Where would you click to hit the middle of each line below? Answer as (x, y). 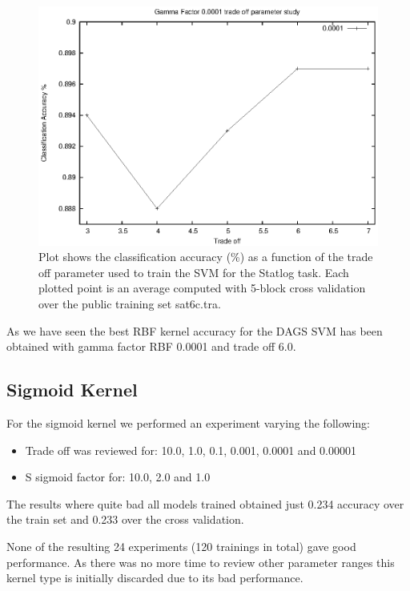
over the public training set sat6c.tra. (130, 304)
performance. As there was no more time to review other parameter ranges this (201, 562)
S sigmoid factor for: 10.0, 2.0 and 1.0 (118, 477)
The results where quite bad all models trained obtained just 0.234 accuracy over (205, 503)
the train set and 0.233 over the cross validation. (125, 519)
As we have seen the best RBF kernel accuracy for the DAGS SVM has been (195, 330)
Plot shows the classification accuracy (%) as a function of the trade (206, 257)
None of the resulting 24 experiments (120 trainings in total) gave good (181, 546)
